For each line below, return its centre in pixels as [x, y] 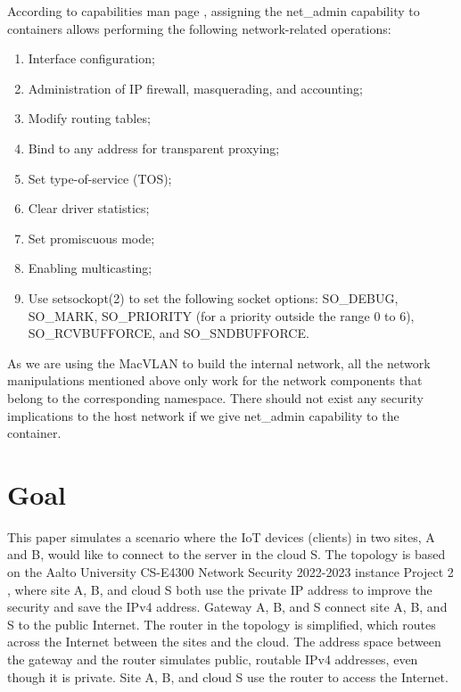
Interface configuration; [91, 58]
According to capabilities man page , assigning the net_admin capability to [214, 11]
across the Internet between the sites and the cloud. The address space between [224, 642]
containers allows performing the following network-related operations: [199, 28]
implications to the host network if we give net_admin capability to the [203, 415]
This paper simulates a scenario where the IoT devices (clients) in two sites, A [221, 536]
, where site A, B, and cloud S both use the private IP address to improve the [220, 589]
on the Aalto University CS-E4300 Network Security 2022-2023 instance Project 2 [230, 572]
